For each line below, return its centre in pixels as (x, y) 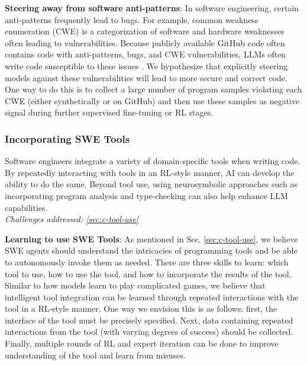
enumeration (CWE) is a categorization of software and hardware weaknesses (145, 31)
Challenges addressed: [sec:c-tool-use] (72, 219)
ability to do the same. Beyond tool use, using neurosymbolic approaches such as (151, 184)
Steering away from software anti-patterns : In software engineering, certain (152, 8)
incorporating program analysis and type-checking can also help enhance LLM (146, 195)
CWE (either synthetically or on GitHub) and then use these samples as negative (152, 100)
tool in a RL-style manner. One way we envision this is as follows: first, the (141, 308)
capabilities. (26, 207)
